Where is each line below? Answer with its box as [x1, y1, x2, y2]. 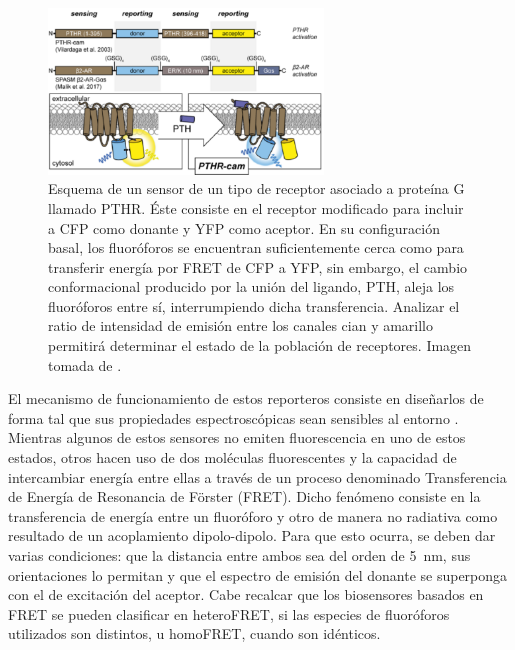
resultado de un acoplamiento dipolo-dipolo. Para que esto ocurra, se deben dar [8, 525, 496, 546]
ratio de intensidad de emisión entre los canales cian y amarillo [48, 315, 434, 336]
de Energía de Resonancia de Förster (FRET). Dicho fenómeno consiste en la [8, 486, 481, 507]
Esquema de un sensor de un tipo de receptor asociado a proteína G [48, 178, 465, 199]
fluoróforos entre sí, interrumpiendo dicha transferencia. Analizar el [48, 295, 460, 316]
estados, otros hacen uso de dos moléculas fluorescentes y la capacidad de [8, 447, 457, 468]
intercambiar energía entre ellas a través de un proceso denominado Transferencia [8, 466, 507, 487]
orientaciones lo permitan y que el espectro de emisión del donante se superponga [8, 564, 508, 585]
